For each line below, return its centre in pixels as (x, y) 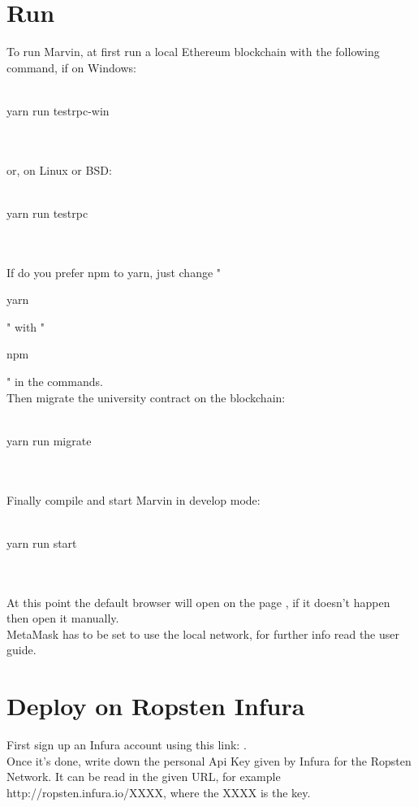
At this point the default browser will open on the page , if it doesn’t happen (198, 602)
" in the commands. (55, 382)
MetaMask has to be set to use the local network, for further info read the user (203, 633)
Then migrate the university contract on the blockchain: (146, 397)
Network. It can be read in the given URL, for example (144, 777)
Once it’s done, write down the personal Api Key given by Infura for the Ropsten (209, 760)
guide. (22, 650)
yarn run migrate (49, 440)
